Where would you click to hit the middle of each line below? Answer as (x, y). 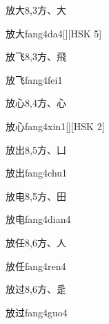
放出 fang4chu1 (37, 173)
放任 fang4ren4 (36, 265)
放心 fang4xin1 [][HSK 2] (55, 126)
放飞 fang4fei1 (34, 79)
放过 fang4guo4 (37, 312)
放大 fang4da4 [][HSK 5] (54, 33)
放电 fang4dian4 (38, 219)
